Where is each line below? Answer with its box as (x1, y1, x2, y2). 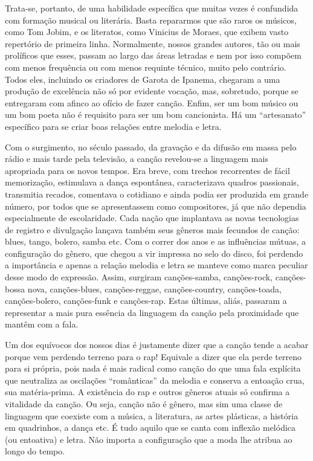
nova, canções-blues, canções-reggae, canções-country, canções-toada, (27, 282, 282, 295)
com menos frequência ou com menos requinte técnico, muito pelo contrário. (5, 60, 286, 73)
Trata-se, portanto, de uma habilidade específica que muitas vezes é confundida (5, 2, 298, 14)
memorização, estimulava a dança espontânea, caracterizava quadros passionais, (5, 176, 299, 189)
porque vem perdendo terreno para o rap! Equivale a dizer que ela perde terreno (5, 350, 302, 363)
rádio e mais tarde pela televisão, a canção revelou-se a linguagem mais (5, 152, 268, 165)
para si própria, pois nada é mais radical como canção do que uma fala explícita (5, 362, 301, 375)
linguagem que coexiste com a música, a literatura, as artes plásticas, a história (5, 409, 298, 422)
